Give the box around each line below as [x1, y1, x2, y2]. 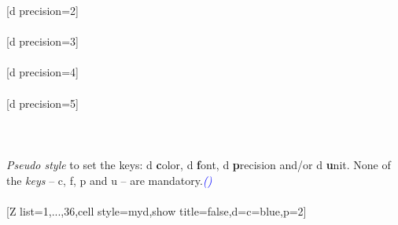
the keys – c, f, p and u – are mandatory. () [6, 172, 212, 188]
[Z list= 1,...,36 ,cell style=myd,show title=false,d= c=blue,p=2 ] [6, 202, 307, 219]
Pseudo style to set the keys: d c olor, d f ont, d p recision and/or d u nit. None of [6, 156, 391, 172]
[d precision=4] [6, 64, 79, 80]
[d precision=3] [6, 33, 79, 50]
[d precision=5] [6, 94, 79, 111]
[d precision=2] [6, 2, 79, 18]
